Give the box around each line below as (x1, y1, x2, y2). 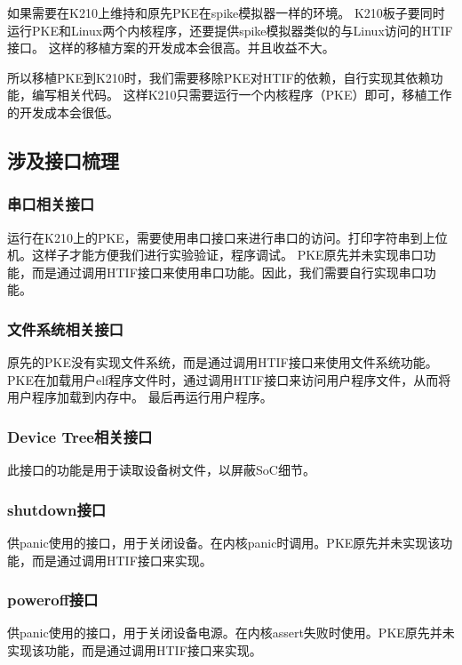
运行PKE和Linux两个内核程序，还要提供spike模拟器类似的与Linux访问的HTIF (7, 20, 453, 39)
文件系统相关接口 (7, 317, 123, 340)
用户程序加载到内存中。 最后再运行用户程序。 (7, 388, 273, 406)
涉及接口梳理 (7, 146, 119, 173)
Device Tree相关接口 (7, 425, 153, 447)
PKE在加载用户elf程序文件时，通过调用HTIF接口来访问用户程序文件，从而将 (7, 370, 451, 389)
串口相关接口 (7, 193, 95, 215)
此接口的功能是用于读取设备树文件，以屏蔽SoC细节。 (7, 461, 315, 479)
